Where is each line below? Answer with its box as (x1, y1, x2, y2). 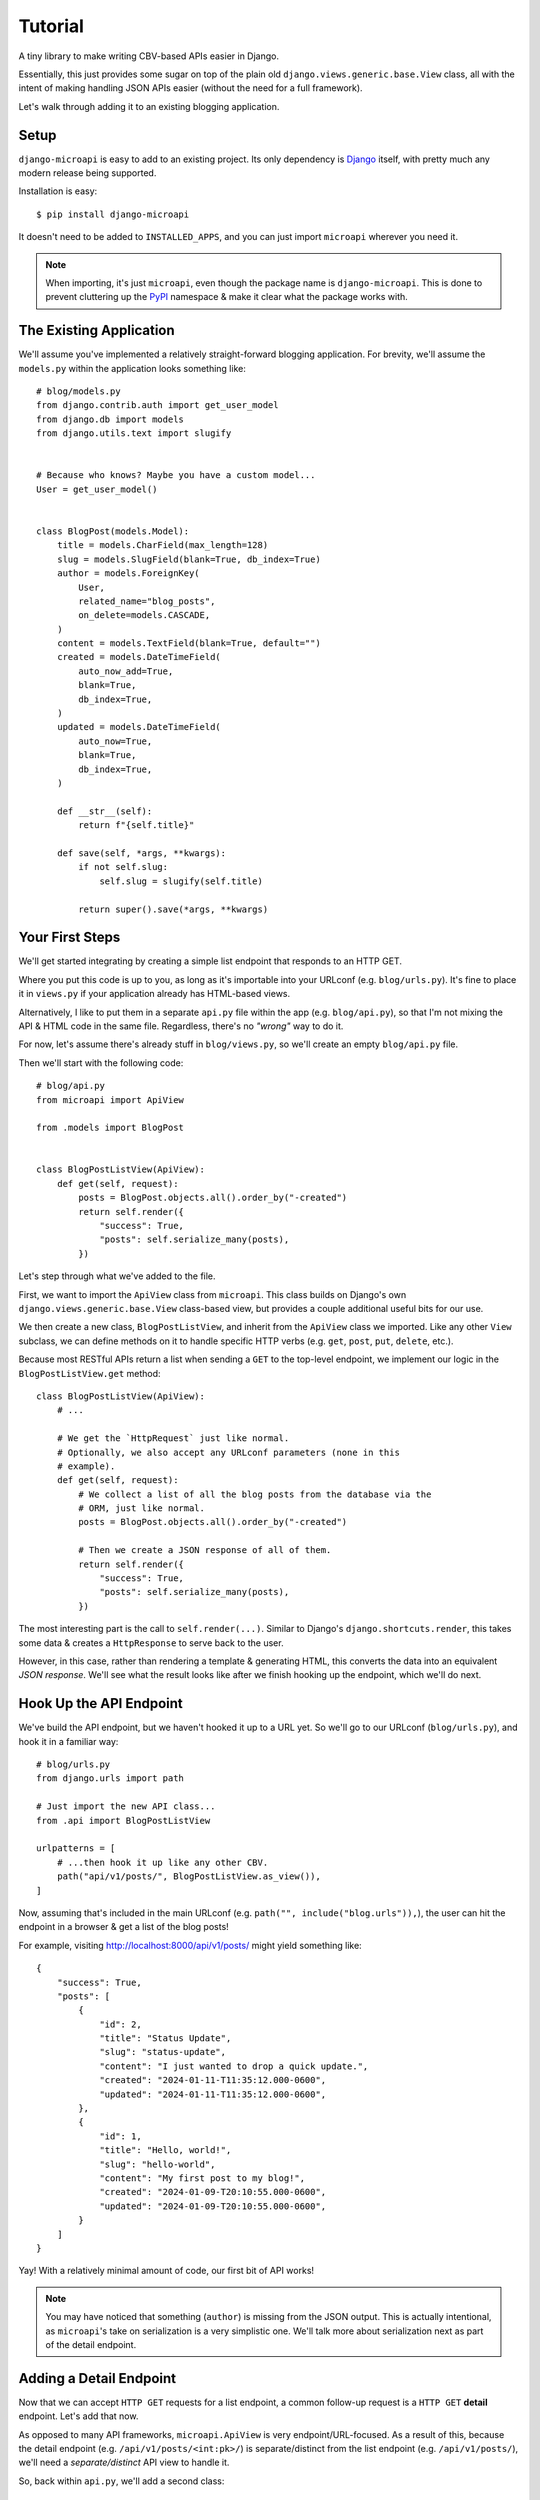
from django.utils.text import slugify (36, 428, 232, 439)
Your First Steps (18, 929, 121, 946)
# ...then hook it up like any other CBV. (56, 1856, 269, 1868)
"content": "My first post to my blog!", (99, 2173, 305, 2184)
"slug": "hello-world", (99, 2158, 216, 2170)
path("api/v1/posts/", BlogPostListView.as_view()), (56, 1871, 322, 1882)
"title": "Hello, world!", (99, 2145, 232, 2156)
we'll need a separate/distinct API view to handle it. (18, 2456, 230, 2469)
